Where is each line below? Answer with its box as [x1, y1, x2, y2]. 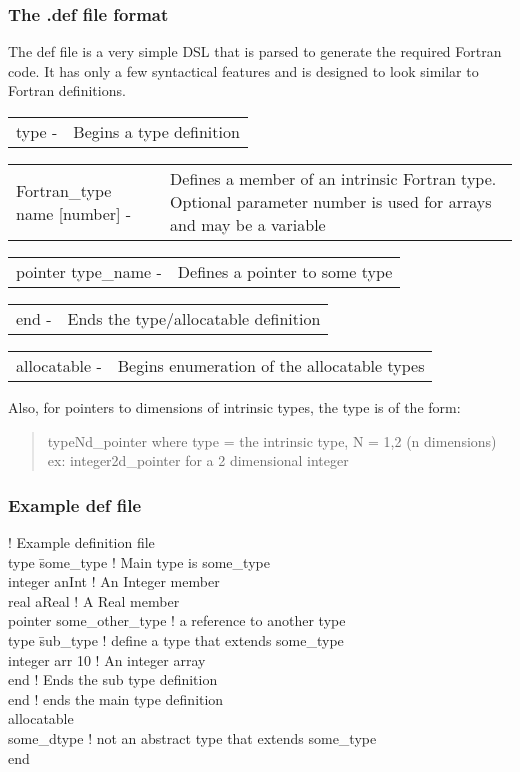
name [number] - [16, 201, 132, 225]
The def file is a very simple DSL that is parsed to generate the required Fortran [8, 41, 502, 62]
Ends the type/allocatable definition [67, 307, 321, 330]
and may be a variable [170, 213, 326, 236]
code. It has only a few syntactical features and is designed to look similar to [8, 60, 479, 81]
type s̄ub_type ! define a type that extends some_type [8, 629, 344, 650]
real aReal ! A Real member [8, 590, 180, 611]
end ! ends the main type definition [8, 688, 224, 709]
